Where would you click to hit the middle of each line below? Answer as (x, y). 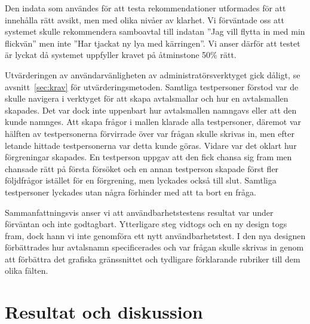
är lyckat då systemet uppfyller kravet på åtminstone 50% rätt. (121, 55)
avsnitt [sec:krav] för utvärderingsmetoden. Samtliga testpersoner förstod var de (152, 86)
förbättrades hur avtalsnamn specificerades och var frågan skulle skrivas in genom (154, 247)
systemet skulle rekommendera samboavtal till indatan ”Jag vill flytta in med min (155, 31)
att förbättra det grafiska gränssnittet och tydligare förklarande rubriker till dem (153, 259)
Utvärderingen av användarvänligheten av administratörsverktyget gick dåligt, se (153, 74)
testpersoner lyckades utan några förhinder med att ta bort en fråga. (131, 192)
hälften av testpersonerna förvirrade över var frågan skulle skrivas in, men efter (150, 133)
